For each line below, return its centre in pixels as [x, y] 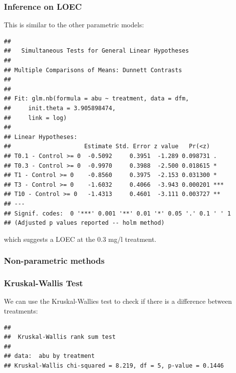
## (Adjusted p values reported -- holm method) [84, 223]
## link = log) [35, 118]
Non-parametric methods [54, 261]
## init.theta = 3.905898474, [60, 108]
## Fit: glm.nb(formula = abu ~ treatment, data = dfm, [97, 99]
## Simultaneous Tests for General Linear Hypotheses [97, 51]
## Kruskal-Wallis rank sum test [60, 337]
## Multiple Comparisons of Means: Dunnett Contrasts [93, 70]
